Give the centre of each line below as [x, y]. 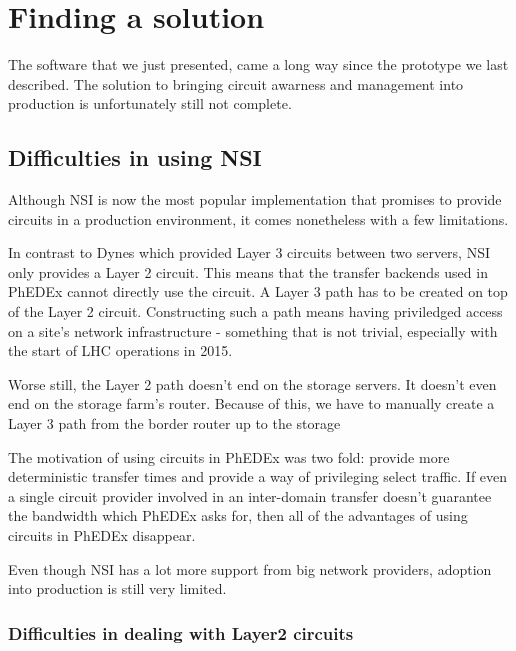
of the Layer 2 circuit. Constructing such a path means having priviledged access [255, 311]
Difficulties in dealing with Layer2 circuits [181, 632]
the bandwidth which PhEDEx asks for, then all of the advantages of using [238, 515]
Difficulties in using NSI [135, 157]
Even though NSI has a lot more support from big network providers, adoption [250, 568]
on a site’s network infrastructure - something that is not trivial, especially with [253, 330]
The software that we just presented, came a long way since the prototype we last [258, 64]
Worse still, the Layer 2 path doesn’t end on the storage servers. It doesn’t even [252, 383]
